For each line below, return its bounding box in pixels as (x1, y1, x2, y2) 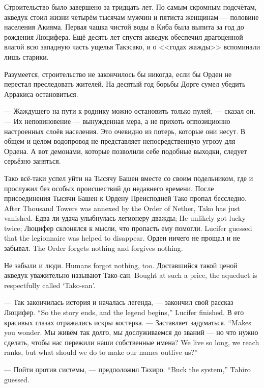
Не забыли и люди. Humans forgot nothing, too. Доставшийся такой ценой (4, 260, 238, 270)
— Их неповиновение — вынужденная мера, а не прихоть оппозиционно (4, 115, 230, 126)
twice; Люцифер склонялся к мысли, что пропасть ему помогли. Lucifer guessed (4, 222, 252, 233)
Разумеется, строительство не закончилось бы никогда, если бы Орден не (4, 68, 232, 79)
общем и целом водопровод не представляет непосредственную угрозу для (4, 136, 236, 146)
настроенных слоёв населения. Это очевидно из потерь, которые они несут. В (4, 125, 246, 136)
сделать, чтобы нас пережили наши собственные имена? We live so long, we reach (4, 337, 259, 347)
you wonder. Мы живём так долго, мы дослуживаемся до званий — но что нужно (4, 327, 258, 338)
